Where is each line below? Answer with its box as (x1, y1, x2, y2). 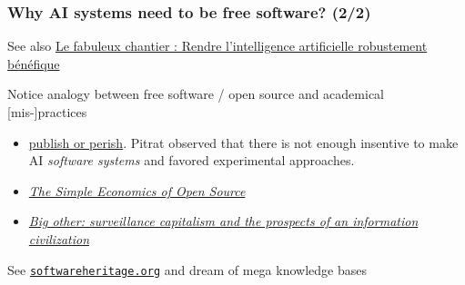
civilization (28, 229, 90, 248)
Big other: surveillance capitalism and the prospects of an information (28, 211, 419, 231)
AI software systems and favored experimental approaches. (28, 151, 355, 170)
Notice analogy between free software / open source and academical (7, 84, 384, 103)
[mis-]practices (7, 103, 87, 121)
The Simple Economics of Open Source (28, 181, 246, 200)
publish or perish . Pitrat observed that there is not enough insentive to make (28, 133, 459, 152)
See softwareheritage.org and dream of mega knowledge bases (7, 260, 367, 279)
